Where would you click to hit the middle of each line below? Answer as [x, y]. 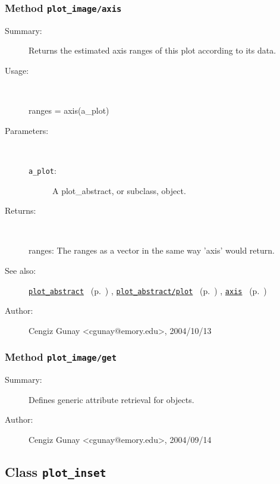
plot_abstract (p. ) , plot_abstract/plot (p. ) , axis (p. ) [148, 290]
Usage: [17, 70]
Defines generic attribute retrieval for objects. [111, 399]
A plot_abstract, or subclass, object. [119, 190]
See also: [21, 270]
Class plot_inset [56, 471]
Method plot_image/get [61, 357]
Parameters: [27, 130]
